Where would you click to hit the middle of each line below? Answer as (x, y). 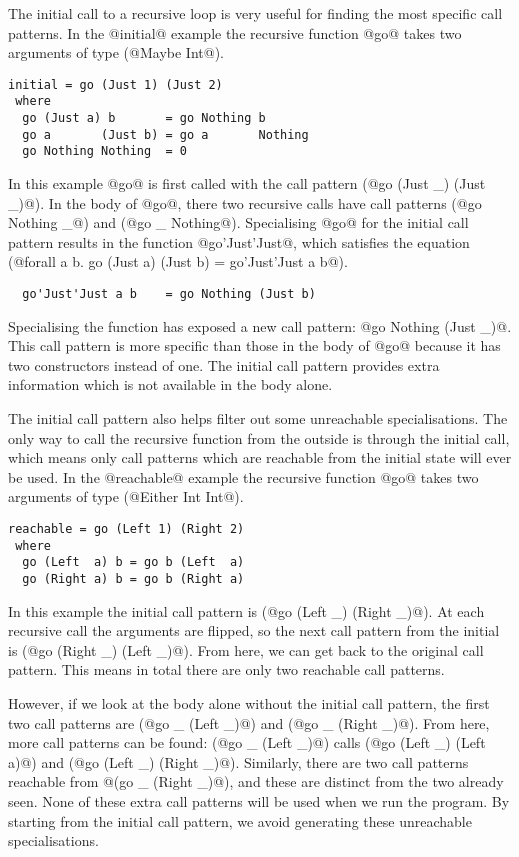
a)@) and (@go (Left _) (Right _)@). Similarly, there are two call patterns (238, 761)
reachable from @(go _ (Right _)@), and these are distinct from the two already (256, 781)
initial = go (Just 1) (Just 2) (115, 84)
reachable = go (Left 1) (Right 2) (126, 529)
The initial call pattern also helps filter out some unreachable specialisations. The (258, 418)
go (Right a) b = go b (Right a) (133, 579)
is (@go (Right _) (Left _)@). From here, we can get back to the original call (246, 649)
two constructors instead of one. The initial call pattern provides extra (224, 364)
